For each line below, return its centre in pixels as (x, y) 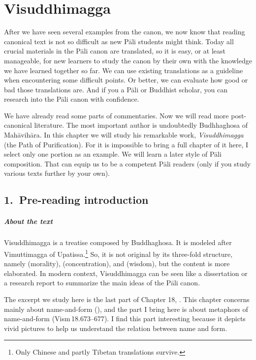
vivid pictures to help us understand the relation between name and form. (116, 328)
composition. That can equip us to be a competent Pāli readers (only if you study (128, 163)
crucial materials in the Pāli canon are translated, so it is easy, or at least (115, 51)
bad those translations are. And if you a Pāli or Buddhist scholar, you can (116, 89)
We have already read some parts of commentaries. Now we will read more (116, 115)
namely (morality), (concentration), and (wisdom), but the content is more (117, 263)
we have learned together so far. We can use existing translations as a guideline (124, 70)
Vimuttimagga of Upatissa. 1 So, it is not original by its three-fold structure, (118, 253)
